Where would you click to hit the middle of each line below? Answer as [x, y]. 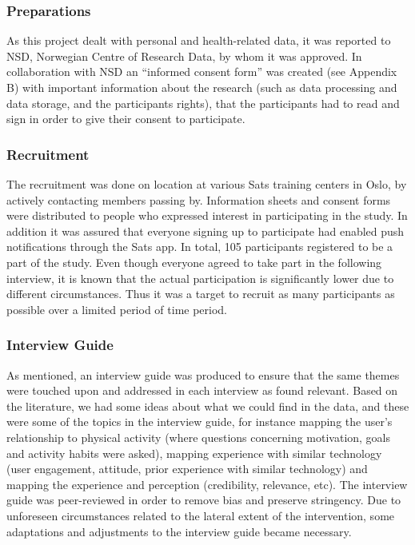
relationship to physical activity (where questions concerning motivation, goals [199, 437]
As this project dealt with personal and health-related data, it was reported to [199, 40]
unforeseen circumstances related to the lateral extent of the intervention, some [201, 515]
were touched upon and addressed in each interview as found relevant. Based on [202, 390]
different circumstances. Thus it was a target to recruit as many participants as [201, 294]
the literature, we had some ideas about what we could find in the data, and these [208, 406]
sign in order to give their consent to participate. [126, 119]
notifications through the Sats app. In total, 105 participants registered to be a [200, 247]
